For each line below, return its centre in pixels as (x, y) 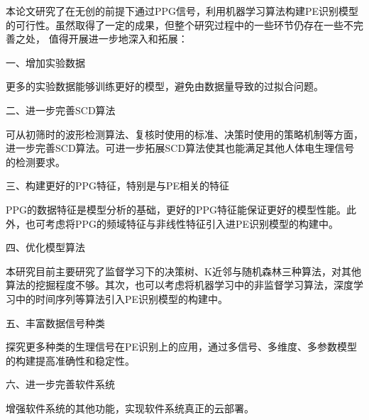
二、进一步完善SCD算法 (61, 110)
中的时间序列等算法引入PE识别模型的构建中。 (122, 298)
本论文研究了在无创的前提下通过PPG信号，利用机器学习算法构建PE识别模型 (182, 11)
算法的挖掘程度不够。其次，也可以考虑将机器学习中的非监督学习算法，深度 (180, 285)
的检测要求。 (35, 161)
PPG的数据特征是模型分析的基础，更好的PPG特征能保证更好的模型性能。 (176, 209)
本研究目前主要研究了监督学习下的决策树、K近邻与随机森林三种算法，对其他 (183, 271)
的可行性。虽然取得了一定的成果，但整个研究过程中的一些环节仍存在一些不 (180, 24)
